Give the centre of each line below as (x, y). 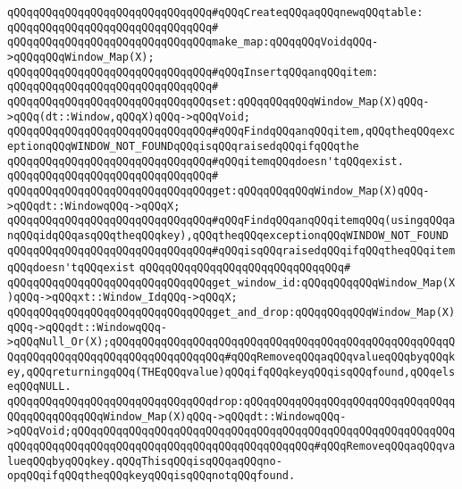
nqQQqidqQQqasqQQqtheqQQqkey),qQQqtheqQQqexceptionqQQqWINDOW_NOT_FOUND (228, 235)
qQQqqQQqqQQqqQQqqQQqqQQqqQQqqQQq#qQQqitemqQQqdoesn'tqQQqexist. (206, 161)
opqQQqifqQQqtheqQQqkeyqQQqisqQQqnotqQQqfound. (151, 476)
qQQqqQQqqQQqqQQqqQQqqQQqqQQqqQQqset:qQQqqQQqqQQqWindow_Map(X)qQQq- (218, 101)
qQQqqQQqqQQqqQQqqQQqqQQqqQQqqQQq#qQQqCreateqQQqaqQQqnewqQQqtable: (215, 12)
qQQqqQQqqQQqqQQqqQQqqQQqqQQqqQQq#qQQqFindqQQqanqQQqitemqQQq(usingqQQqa (231, 221)
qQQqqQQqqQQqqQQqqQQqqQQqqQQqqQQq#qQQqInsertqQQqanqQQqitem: (193, 72)
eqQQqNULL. (39, 387)
